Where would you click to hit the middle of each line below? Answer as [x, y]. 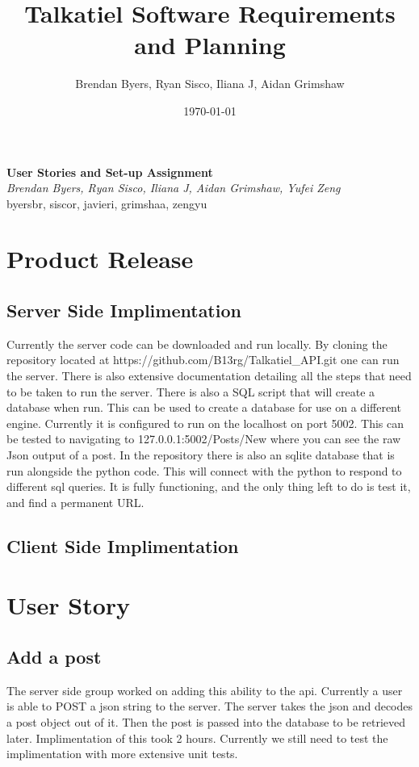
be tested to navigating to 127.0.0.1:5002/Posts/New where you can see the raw [204, 439]
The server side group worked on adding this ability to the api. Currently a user [205, 690]
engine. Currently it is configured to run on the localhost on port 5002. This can [205, 423]
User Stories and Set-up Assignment [110, 172]
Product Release [100, 259]
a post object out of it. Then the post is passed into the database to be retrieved [206, 721]
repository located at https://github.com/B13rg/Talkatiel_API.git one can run [203, 360]
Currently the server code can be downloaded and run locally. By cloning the [197, 344]
